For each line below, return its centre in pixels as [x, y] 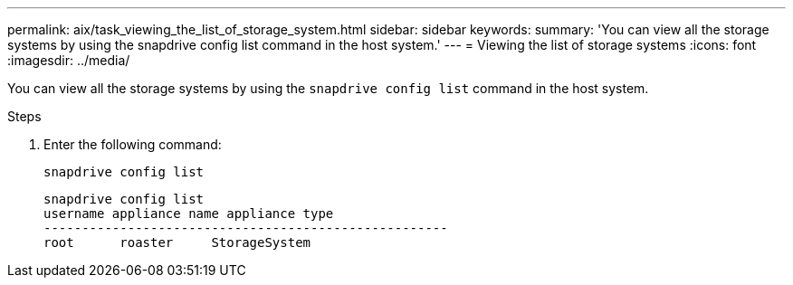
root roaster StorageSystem [177, 242]
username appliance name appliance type [189, 214]
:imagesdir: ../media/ [69, 60]
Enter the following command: [133, 144]
